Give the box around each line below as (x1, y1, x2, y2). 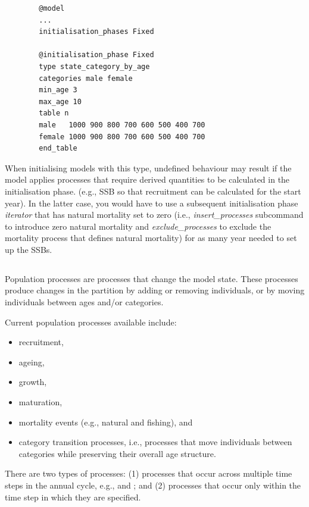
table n (39, 109, 69, 118)
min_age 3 (39, 86, 77, 95)
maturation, (18, 396, 63, 408)
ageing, (18, 355, 45, 368)
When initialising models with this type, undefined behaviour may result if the (5, 161, 292, 174)
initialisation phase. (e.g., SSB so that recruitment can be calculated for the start (5, 184, 301, 197)
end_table (39, 144, 77, 153)
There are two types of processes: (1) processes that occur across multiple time (5, 467, 292, 480)
